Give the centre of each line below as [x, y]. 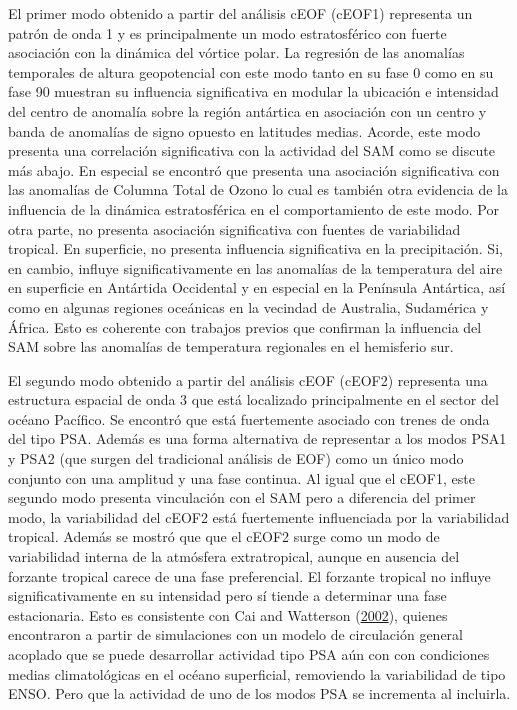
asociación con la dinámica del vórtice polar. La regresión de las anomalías [236, 52]
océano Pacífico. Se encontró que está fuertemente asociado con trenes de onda [249, 418]
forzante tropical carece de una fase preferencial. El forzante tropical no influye [249, 575]
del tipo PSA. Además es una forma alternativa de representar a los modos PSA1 [257, 438]
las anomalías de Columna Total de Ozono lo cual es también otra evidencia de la [258, 189]
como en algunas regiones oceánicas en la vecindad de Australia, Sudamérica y [248, 306]
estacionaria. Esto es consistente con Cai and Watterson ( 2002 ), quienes [228, 614]
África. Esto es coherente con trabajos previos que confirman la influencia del [245, 326]
